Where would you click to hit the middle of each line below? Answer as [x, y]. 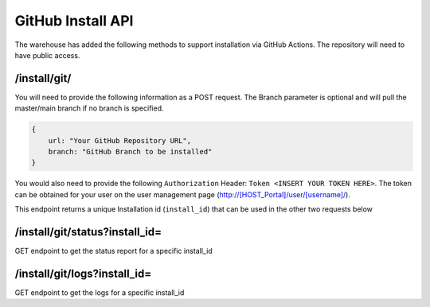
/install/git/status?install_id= [88, 232]
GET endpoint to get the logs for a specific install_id [100, 292]
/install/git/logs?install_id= [83, 273]
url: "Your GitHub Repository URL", [119, 140]
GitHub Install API [74, 21]
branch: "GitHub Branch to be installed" [130, 152]
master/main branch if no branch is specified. [89, 108]
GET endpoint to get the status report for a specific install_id [113, 251]
